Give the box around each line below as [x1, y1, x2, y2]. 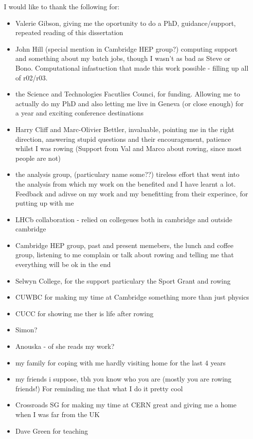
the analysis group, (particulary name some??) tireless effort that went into [15, 169, 240, 179]
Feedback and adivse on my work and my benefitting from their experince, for [15, 188, 248, 198]
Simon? [15, 324, 37, 335]
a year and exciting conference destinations [15, 108, 144, 118]
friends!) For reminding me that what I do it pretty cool [15, 383, 183, 393]
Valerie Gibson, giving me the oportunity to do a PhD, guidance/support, [15, 18, 236, 28]
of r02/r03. [15, 72, 48, 82]
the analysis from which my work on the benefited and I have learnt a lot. [15, 178, 236, 189]
